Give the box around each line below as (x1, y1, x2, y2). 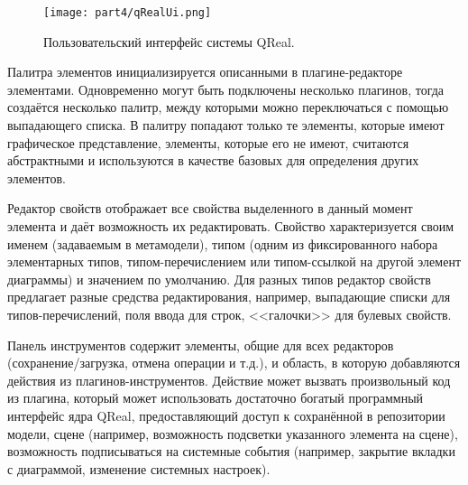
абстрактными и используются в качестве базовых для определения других (7, 151, 419, 170)
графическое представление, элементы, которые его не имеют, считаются (7, 133, 409, 152)
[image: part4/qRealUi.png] (43, 6, 212, 19)
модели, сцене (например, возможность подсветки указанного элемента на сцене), (7, 424, 458, 443)
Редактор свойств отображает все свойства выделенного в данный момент (7, 199, 413, 218)
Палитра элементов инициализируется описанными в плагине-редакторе (7, 62, 403, 81)
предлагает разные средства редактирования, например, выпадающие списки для (7, 287, 451, 306)
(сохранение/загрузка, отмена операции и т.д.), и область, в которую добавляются (7, 353, 461, 372)
